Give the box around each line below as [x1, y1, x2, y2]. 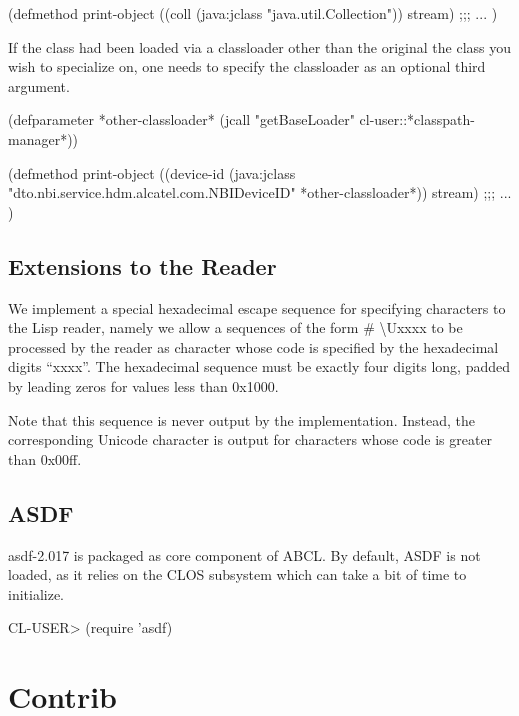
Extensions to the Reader [8, 250, 277, 281]
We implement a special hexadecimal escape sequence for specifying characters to [8, 297, 506, 318]
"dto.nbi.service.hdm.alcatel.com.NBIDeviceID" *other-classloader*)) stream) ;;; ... [8, 182, 512, 203]
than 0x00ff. [8, 448, 82, 469]
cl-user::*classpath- [359, 109, 475, 130]
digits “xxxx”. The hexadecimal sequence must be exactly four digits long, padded [8, 356, 511, 377]
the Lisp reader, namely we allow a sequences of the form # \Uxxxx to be [8, 317, 463, 338]
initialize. [8, 583, 65, 604]
